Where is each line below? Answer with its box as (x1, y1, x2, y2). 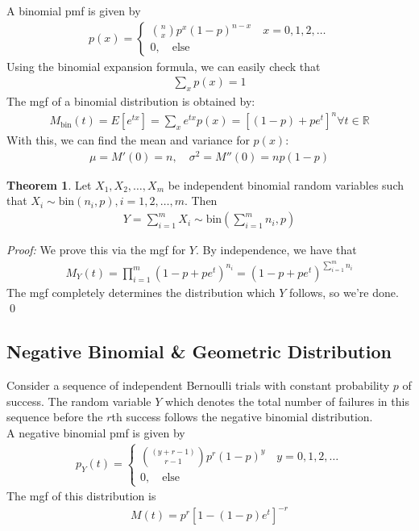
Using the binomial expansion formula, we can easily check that (6, 57, 321, 74)
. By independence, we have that (195, 241, 357, 258)
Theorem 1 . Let (6, 176, 92, 193)
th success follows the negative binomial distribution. (111, 408, 373, 425)
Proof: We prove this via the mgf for (6, 241, 186, 258)
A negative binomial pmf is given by (6, 424, 185, 441)
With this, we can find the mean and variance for (6, 132, 250, 148)
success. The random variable (6, 392, 151, 409)
